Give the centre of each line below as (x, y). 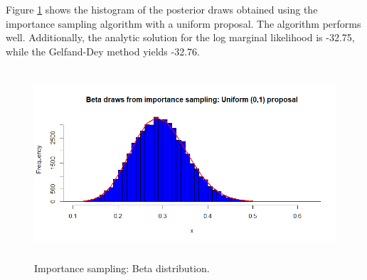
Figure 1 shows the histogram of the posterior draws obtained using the (162, 9)
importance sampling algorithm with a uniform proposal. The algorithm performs (183, 23)
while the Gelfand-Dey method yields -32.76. (103, 51)
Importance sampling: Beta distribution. (122, 268)
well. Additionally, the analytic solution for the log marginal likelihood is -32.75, (180, 37)
